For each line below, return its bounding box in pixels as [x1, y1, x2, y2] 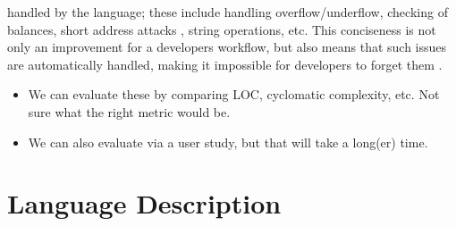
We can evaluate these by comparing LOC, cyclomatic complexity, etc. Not [28, 85, 440, 104]
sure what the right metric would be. [28, 102, 231, 121]
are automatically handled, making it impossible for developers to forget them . [7, 54, 443, 73]
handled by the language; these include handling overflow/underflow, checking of [7, 3, 448, 21]
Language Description [7, 185, 282, 222]
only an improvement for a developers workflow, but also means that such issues [7, 38, 447, 56]
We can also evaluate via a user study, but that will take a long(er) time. [28, 132, 428, 151]
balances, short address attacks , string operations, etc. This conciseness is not [7, 20, 436, 38]
